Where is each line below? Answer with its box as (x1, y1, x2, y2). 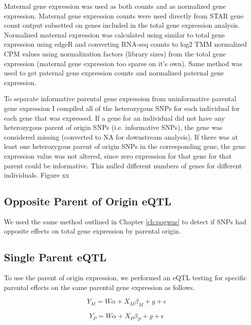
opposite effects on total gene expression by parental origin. (4, 226, 181, 236)
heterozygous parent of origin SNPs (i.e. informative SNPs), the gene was (4, 122, 223, 132)
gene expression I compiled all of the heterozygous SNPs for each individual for (4, 103, 240, 113)
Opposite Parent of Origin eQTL (4, 194, 172, 209)
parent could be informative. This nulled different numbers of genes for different (4, 160, 242, 170)
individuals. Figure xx (4, 170, 70, 180)
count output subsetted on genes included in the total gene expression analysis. (4, 20, 240, 30)
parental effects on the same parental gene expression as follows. (4, 282, 195, 292)
